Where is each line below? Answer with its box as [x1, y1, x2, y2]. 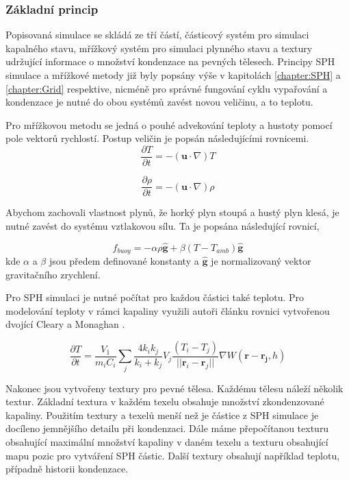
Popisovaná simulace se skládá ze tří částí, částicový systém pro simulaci [5, 27, 309, 42]
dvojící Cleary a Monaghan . [5, 317, 125, 331]
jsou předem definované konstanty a [49, 253, 199, 267]
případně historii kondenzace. [5, 461, 129, 476]
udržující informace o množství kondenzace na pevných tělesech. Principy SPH [5, 54, 335, 69]
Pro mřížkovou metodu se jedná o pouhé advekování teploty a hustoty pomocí [5, 117, 333, 132]
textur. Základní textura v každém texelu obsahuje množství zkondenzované [5, 394, 324, 409]
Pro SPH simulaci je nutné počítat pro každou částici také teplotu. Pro [5, 290, 305, 304]
